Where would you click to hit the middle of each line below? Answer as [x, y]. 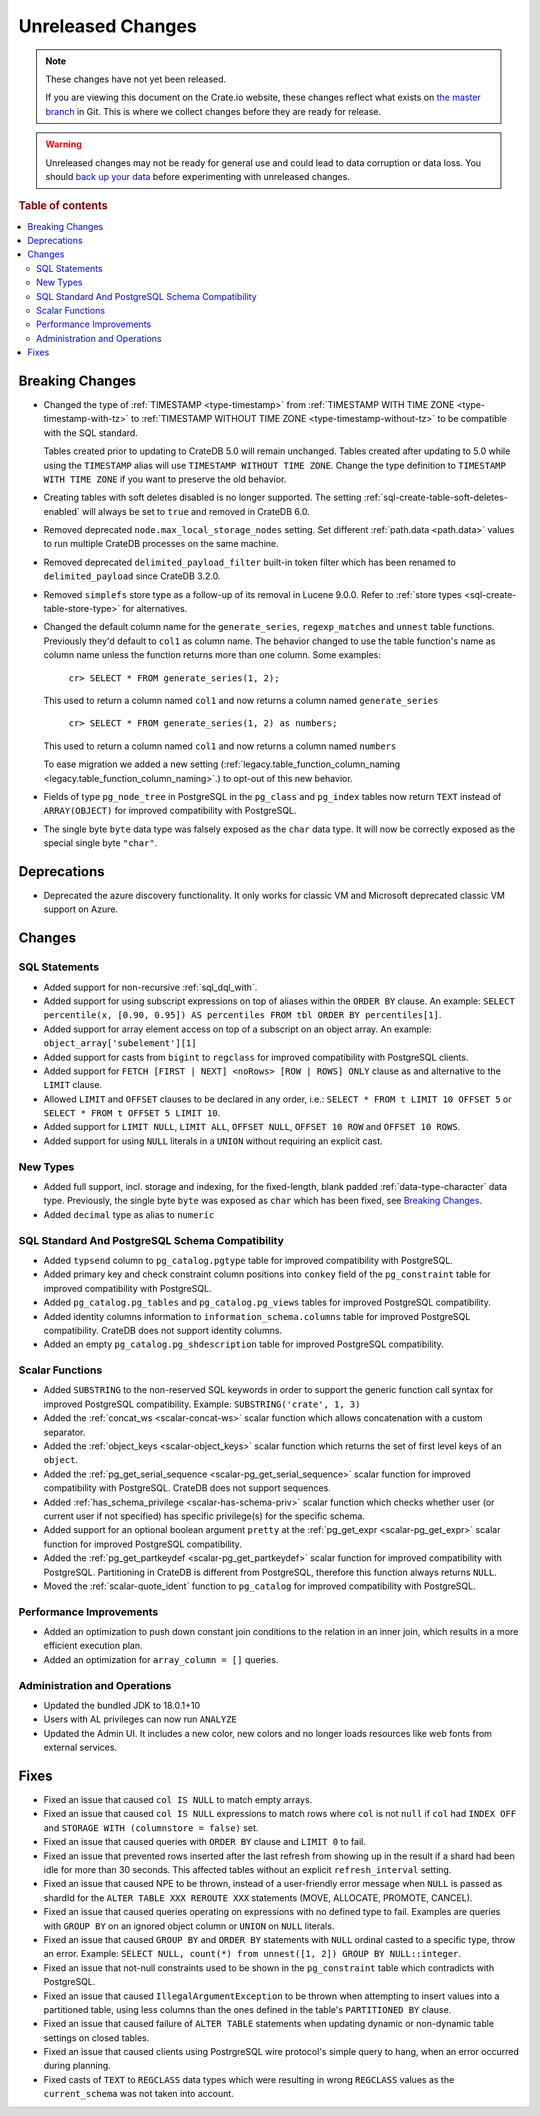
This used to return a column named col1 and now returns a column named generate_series [241, 700]
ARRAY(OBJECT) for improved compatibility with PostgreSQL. [170, 811]
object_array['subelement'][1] [120, 1043]
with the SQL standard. [91, 432]
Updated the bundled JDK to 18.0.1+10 [121, 1705]
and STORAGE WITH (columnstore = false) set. [151, 1827]
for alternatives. [155, 609]
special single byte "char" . [100, 843]
